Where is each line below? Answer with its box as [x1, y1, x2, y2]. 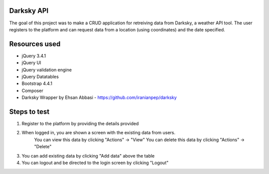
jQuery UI [21, 60, 42, 66]
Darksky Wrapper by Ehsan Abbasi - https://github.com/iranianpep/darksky [21, 94, 177, 100]
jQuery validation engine [21, 67, 72, 73]
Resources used [9, 40, 61, 48]
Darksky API [9, 6, 49, 15]
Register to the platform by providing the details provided [21, 121, 139, 127]
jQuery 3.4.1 [21, 53, 46, 59]
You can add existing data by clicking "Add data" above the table [21, 153, 155, 159]
